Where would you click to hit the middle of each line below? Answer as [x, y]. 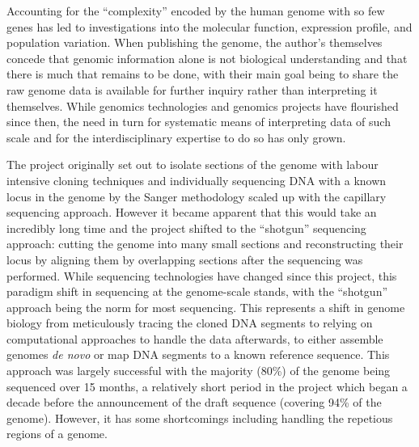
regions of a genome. [57, 434]
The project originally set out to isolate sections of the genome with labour [193, 164]
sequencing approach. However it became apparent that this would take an [192, 212]
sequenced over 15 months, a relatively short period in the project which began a [207, 386]
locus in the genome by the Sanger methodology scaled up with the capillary [197, 196]
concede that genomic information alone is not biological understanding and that [207, 58]
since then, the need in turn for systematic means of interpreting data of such [199, 122]
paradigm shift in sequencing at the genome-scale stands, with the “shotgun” [197, 291]
